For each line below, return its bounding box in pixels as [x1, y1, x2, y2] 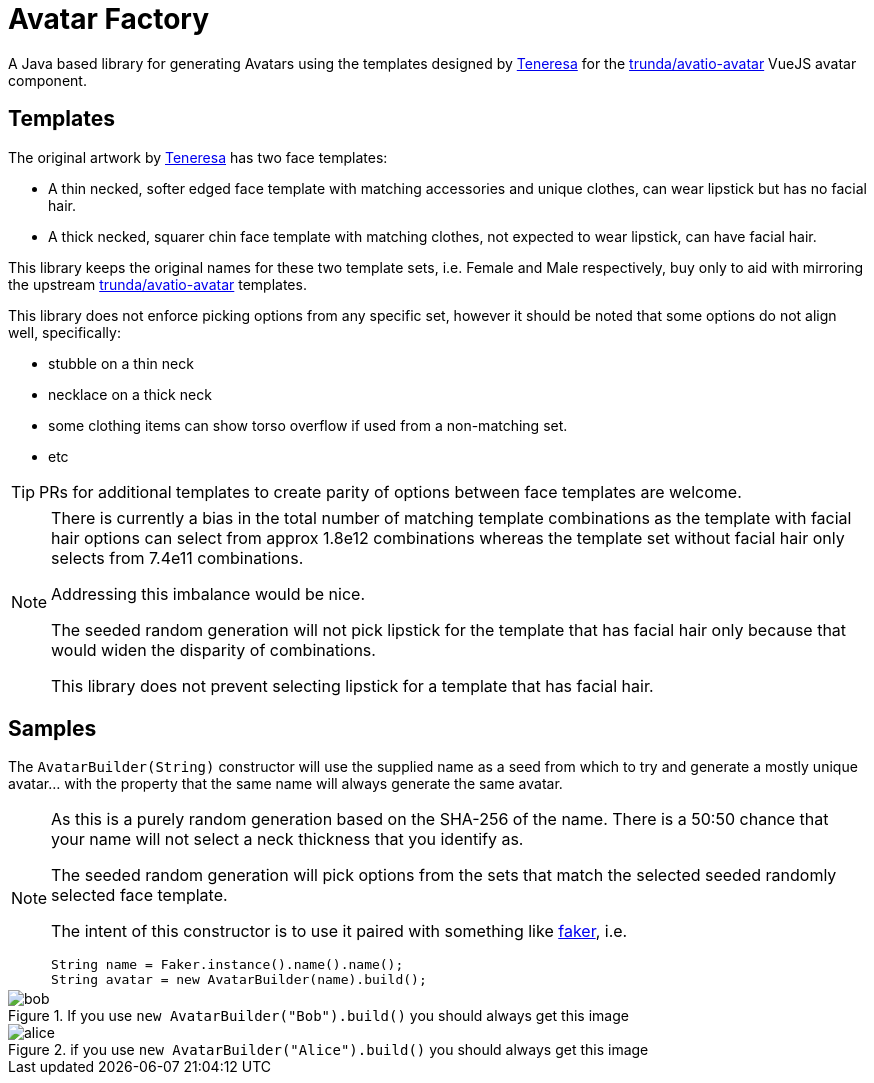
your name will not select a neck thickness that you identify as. [51, 829, 524, 850]
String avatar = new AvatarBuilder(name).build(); [51, 972, 427, 988]
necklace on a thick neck [48, 385, 212, 403]
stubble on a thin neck [48, 354, 194, 372]
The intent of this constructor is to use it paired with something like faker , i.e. [51, 921, 628, 942]
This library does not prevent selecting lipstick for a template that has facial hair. [51, 675, 654, 696]
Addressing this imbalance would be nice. [51, 583, 365, 604]
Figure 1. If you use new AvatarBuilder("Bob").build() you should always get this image [8, 1007, 629, 1025]
